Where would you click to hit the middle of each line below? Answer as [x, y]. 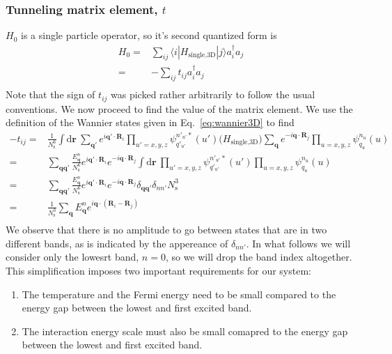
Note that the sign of [50, 94]
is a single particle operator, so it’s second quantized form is [149, 35]
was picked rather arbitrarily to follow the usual [213, 94]
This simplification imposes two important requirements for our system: [158, 270]
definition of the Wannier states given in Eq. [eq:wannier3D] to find [150, 122]
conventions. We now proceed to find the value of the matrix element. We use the [179, 108]
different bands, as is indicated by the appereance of [117, 243]
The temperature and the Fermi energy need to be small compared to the [179, 294]
